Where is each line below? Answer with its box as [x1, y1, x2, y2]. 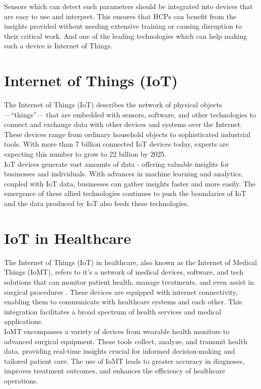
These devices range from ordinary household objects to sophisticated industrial [4, 128, 250, 139]
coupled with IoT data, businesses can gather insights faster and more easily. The [4, 178, 255, 188]
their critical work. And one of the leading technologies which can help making [4, 30, 247, 41]
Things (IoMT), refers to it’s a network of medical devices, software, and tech [4, 267, 243, 277]
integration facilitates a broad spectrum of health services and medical [4, 306, 221, 316]
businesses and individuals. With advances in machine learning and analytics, [4, 168, 243, 179]
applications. [4, 316, 43, 327]
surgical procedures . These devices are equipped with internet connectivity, [4, 286, 238, 297]
